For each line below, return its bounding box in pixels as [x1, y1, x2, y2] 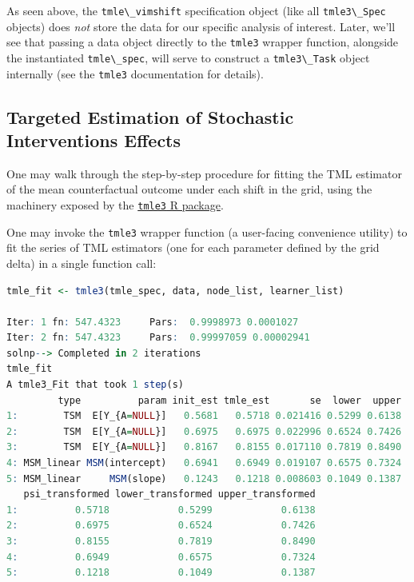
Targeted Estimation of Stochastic [6, 104, 294, 129]
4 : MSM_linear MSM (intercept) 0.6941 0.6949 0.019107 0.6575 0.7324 [6, 457, 402, 469]
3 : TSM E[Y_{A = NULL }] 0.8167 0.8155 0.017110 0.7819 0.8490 [6, 441, 402, 453]
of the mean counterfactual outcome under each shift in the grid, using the [6, 181, 372, 197]
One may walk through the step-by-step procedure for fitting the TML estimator [6, 165, 402, 181]
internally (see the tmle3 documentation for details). [6, 65, 264, 82]
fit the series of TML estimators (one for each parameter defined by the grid [6, 239, 380, 256]
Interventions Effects [6, 128, 181, 152]
